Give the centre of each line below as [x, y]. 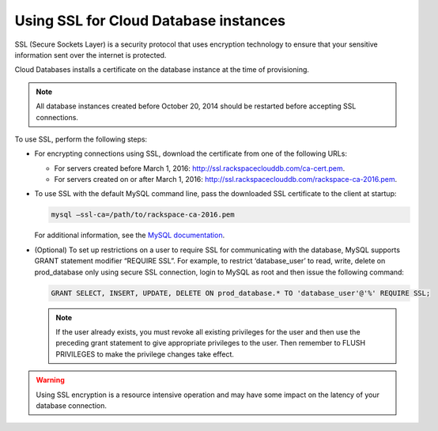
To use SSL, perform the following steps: [81, 139]
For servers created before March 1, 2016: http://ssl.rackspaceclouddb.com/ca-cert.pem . [200, 168]
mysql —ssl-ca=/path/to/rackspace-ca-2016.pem [143, 215]
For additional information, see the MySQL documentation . [130, 235]
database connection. [71, 405]
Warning [50, 380]
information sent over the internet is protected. [91, 55]
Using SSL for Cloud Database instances [150, 21]
